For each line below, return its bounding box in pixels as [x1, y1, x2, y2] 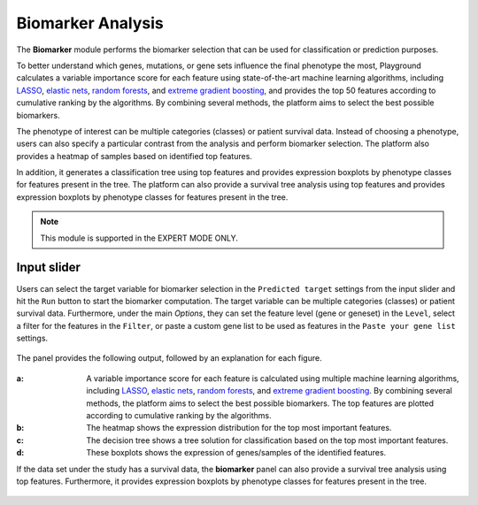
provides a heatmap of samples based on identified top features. [16, 150, 252, 161]
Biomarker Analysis [16, 13, 164, 33]
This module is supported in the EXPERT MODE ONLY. [40, 233, 238, 243]
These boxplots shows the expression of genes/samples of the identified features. [86, 448, 387, 458]
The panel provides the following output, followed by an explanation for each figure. [16, 353, 322, 363]
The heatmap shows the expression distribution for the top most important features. [86, 423, 392, 433]
